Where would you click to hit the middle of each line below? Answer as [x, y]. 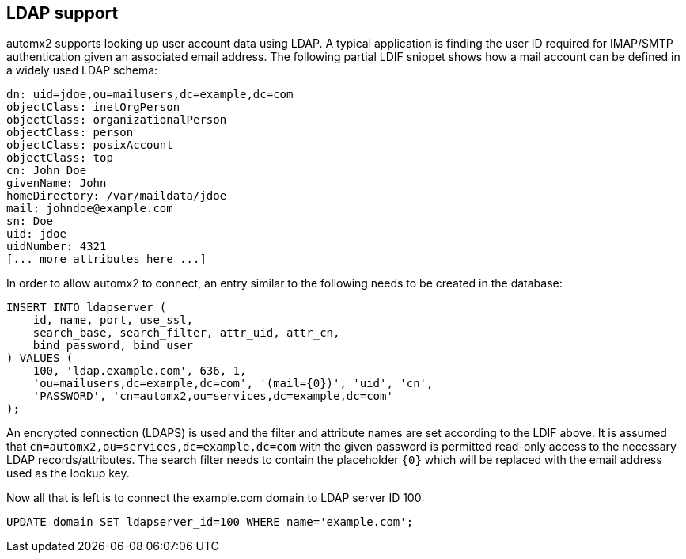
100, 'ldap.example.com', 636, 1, [140, 371]
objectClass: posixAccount [90, 145]
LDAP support [63, 13]
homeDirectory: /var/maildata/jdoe [117, 196]
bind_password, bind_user [113, 346]
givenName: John [57, 183]
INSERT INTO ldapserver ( [87, 308]
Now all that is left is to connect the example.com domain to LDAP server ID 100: [216, 498]
